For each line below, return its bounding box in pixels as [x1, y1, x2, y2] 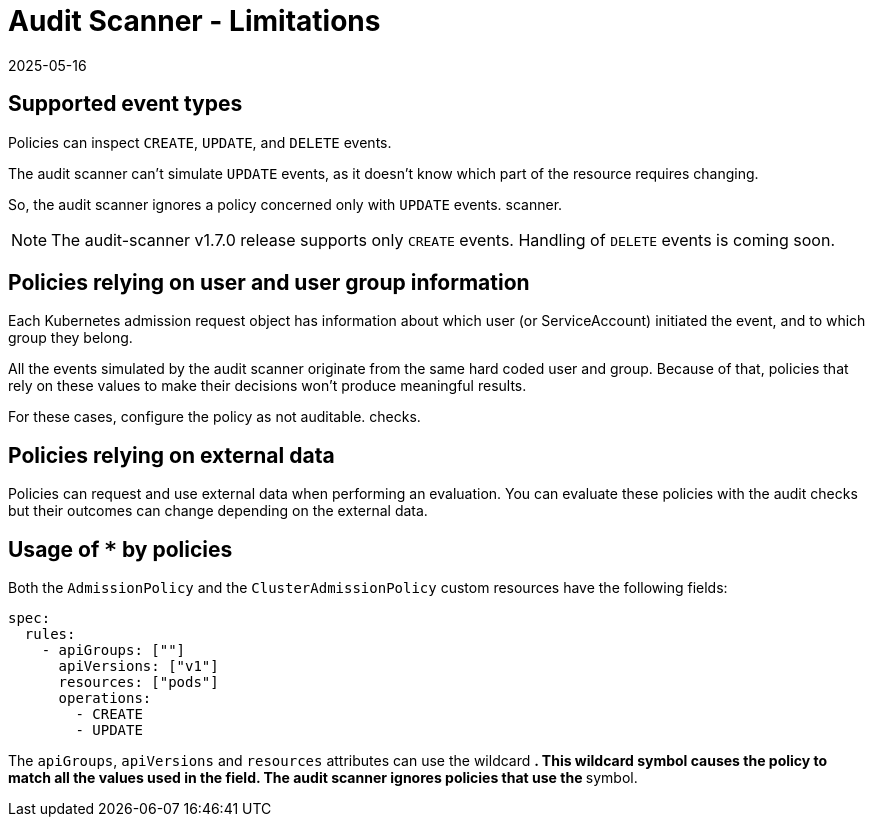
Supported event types [8, 91, 243, 117]
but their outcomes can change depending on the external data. [8, 502, 428, 520]
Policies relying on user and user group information [8, 270, 530, 296]
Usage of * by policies [8, 536, 233, 562]
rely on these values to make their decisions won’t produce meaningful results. [8, 377, 527, 395]
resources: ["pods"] [58, 674, 219, 691]
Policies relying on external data [8, 442, 335, 468]
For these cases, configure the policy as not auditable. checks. [8, 408, 421, 426]
